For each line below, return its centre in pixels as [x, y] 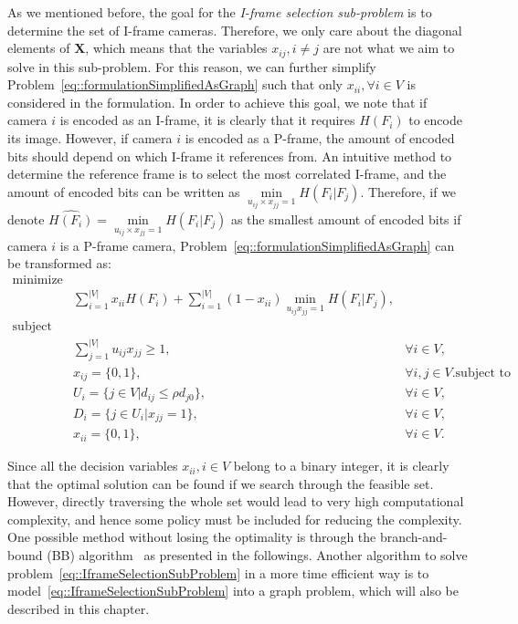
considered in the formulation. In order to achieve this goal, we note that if [217, 102]
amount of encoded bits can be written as [124, 191]
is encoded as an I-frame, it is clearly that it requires [207, 120]
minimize [37, 280]
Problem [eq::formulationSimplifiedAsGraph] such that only [175, 84]
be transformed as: [59, 263]
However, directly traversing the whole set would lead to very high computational [236, 501]
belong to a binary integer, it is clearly [341, 466]
